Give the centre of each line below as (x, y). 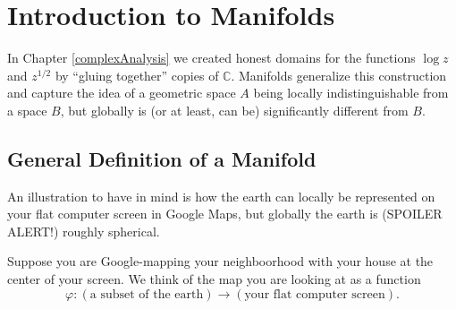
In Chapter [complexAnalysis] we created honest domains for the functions (211, 58)
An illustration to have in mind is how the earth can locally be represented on (221, 196)
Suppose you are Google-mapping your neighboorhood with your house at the (220, 261)
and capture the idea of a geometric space (122, 93)
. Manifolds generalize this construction (339, 75)
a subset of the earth (147, 294)
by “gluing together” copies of (137, 75)
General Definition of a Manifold (162, 158)
